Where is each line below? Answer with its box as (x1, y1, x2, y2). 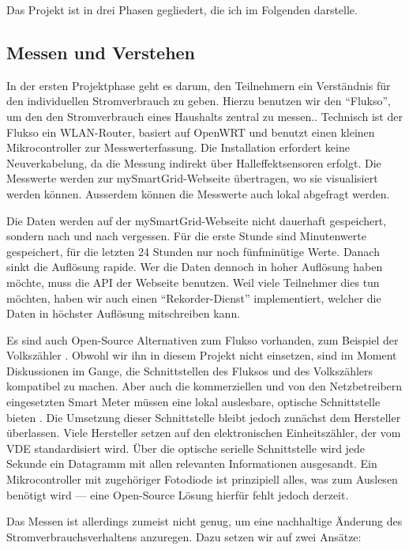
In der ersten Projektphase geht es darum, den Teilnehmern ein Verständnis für (6, 77, 391, 93)
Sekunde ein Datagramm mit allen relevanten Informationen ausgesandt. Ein (6, 455, 377, 472)
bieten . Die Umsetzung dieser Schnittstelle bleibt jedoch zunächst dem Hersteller (6, 409, 401, 425)
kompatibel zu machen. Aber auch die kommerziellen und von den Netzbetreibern (6, 378, 403, 394)
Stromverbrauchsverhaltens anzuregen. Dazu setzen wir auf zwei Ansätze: (6, 528, 362, 544)
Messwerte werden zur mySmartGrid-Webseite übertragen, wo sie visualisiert (6, 170, 378, 186)
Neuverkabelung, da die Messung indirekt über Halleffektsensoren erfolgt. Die (6, 154, 381, 171)
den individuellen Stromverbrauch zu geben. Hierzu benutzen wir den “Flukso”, (6, 92, 392, 109)
